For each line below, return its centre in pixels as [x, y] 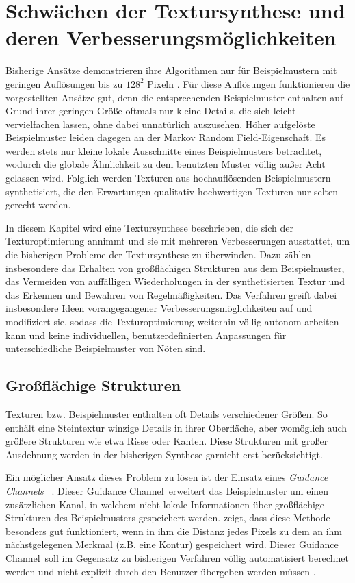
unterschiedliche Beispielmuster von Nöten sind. [106, 348]
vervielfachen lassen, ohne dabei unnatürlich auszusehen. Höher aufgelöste [160, 124]
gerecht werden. [38, 204]
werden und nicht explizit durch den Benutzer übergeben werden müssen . [161, 571]
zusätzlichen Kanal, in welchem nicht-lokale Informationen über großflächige [165, 504]
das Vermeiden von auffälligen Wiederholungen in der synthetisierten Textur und [175, 281]
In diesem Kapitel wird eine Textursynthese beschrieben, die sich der [149, 227]
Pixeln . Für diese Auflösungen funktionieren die [249, 83]
